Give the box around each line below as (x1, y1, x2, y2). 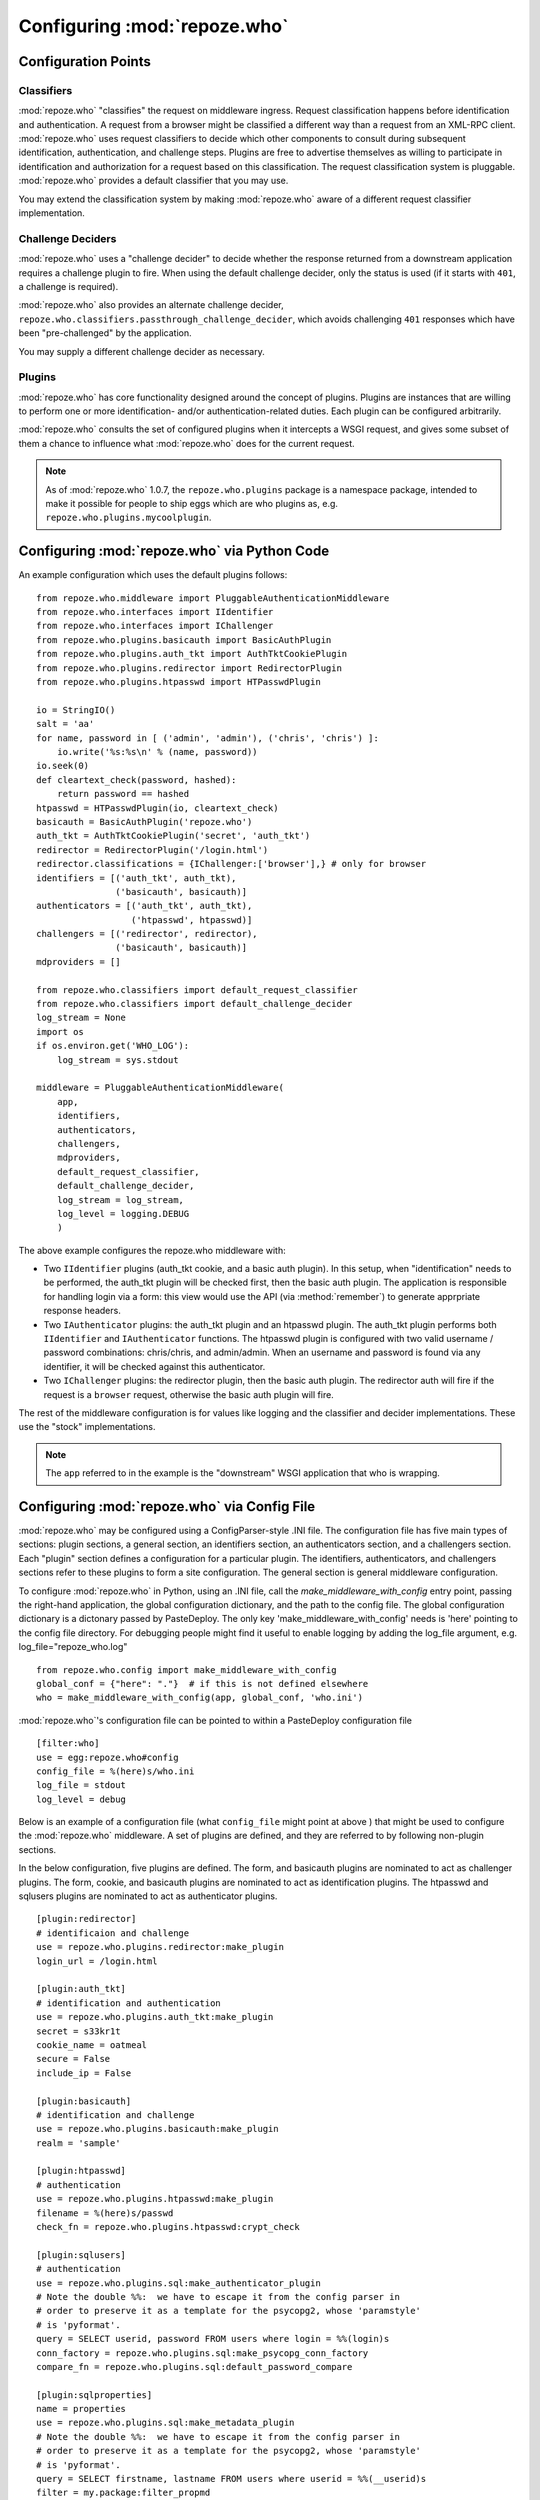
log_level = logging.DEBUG (56, 1208, 190, 1219)
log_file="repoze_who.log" (18, 1641, 128, 1653)
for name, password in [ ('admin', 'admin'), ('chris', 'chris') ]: (36, 732, 379, 744)
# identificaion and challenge (36, 1927, 190, 1939)
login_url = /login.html (36, 1955, 158, 1967)
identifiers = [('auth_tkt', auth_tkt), (36, 872, 237, 884)
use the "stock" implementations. (18, 1421, 156, 1433)
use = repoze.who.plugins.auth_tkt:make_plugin (36, 2011, 274, 2023)
